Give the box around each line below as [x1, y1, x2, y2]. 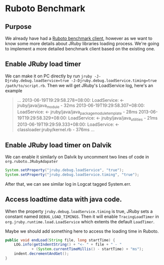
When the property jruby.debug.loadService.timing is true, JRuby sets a [5, 208, 153, 214]
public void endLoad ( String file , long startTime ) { [5, 238, 115, 242]
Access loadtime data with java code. [5, 195, 122, 204]
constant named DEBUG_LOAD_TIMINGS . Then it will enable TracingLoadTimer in [5, 214, 159, 219]
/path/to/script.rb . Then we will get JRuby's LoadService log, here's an [5, 82, 153, 88]
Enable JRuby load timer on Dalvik [5, 141, 112, 149]
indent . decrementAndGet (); [14, 251, 69, 256]
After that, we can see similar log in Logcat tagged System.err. [5, 181, 132, 187]
